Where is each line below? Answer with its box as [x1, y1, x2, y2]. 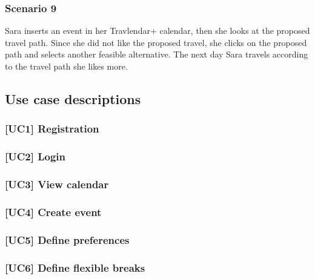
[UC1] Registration [5, 121, 99, 136]
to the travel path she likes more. [5, 60, 128, 72]
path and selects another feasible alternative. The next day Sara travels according [5, 48, 308, 61]
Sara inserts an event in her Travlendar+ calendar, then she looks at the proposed [5, 24, 310, 37]
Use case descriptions [5, 89, 141, 108]
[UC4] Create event [5, 204, 102, 219]
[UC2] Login [5, 149, 65, 164]
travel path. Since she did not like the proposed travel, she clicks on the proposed [5, 36, 307, 48]
